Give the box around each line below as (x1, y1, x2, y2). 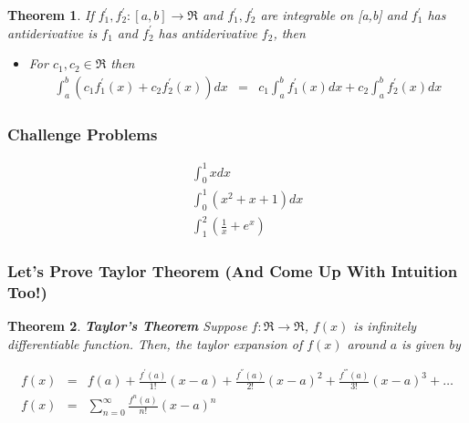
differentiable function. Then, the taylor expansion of (7, 334, 303, 353)
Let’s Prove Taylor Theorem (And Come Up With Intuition (7, 259, 458, 282)
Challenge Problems (7, 122, 158, 145)
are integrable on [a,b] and (260, 5, 407, 24)
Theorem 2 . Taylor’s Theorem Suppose (7, 316, 247, 335)
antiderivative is (7, 23, 98, 42)
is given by (401, 334, 461, 353)
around (347, 334, 386, 353)
